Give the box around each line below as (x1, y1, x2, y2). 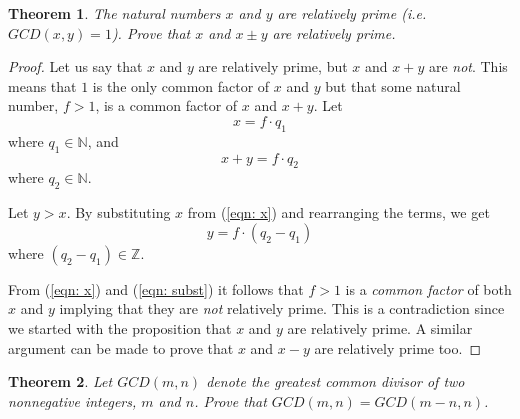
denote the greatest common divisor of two (206, 371, 465, 392)
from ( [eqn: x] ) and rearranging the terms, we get (187, 202, 490, 223)
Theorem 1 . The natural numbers (8, 3, 221, 23)
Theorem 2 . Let (8, 371, 113, 392)
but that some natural (325, 75, 461, 96)
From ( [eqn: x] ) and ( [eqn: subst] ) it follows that (8, 278, 304, 299)
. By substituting (66, 202, 171, 223)
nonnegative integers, (8, 390, 137, 411)
